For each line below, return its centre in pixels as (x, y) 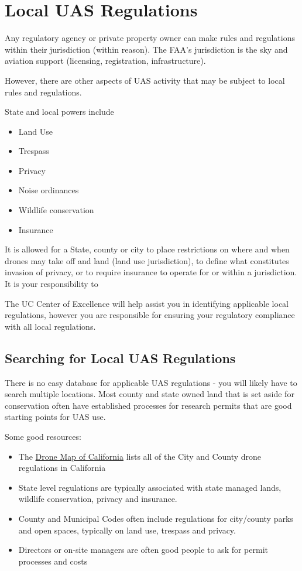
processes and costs (53, 561)
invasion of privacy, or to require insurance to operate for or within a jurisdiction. (151, 272)
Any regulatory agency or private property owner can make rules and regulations (150, 38)
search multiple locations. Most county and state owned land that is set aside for (150, 394)
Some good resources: (43, 436)
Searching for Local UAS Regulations (120, 358)
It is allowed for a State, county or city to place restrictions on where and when (147, 249)
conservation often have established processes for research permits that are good (148, 405)
